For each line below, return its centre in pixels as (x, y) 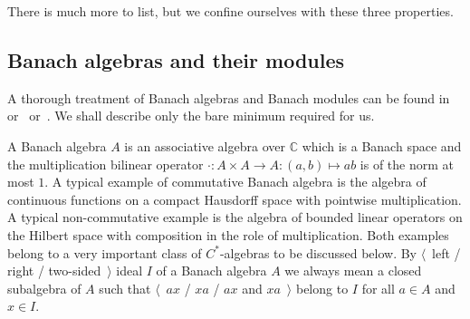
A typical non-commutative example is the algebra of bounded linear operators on (235, 217)
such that (125, 288)
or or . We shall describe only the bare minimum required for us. (191, 116)
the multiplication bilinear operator (106, 164)
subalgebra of (44, 288)
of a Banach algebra (211, 271)
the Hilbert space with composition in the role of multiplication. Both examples (228, 234)
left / (446, 252)
